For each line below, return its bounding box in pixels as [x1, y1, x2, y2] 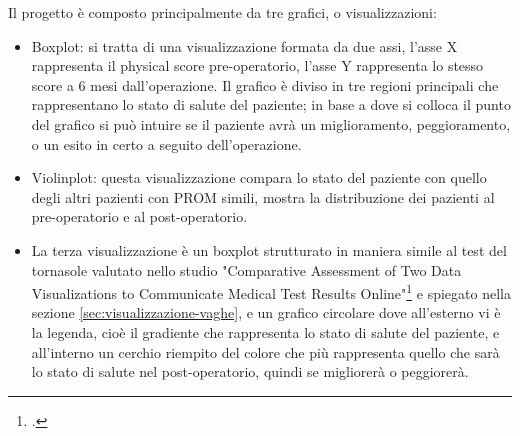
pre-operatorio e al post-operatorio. [31, 206, 248, 227]
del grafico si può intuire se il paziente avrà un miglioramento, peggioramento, [31, 113, 511, 134]
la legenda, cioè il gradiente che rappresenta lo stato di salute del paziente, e [31, 321, 500, 342]
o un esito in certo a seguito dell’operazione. [31, 133, 302, 154]
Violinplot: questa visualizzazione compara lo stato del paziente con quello [31, 167, 487, 188]
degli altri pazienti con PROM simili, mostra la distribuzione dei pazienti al [31, 186, 495, 207]
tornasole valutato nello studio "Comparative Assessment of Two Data [31, 259, 462, 280]
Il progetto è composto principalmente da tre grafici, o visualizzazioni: [8, 2, 437, 22]
